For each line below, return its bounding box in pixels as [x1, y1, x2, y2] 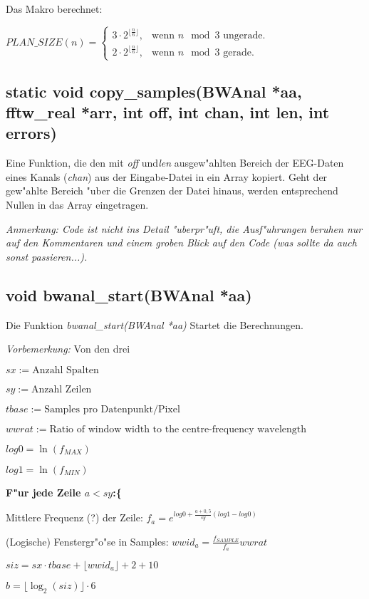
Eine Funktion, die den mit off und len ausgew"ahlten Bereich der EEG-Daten [6, 155, 344, 170]
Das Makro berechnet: [6, 1, 103, 16]
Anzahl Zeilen [31, 384, 92, 395]
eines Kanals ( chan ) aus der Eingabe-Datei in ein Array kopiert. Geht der [6, 169, 328, 184]
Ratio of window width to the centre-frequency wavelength [49, 424, 307, 434]
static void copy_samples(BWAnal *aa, [6, 80, 302, 102]
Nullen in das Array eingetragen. [6, 197, 149, 212]
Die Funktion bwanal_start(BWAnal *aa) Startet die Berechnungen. [6, 317, 303, 332]
